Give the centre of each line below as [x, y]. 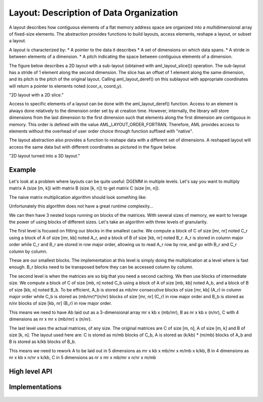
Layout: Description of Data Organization [94, 13]
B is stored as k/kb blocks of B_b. [43, 342]
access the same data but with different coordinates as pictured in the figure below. [93, 147]
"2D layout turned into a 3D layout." [45, 156]
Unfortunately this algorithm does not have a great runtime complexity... [81, 206]
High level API [31, 371]
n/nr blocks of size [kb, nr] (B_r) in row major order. [60, 303]
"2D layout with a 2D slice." [36, 95]
